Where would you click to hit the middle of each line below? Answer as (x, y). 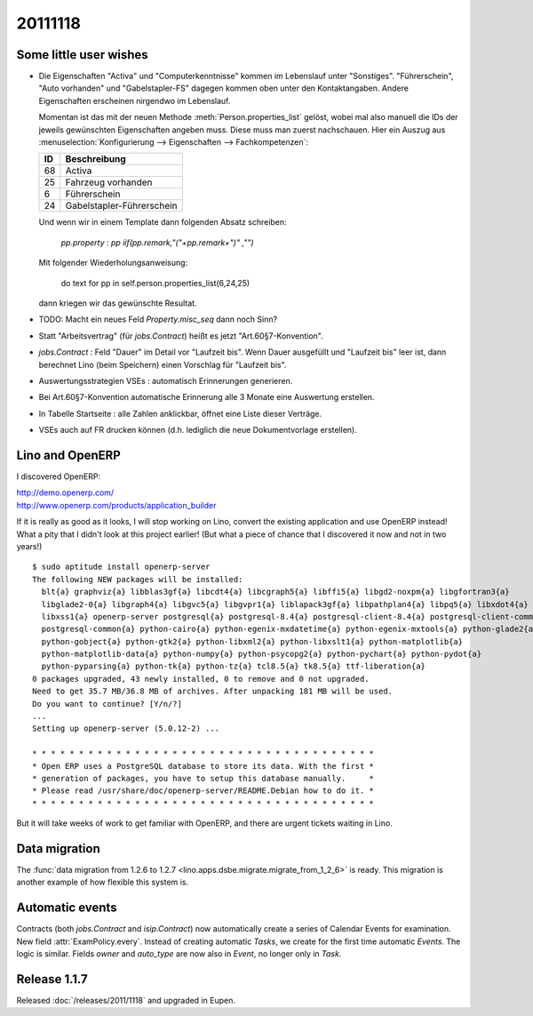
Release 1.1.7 (52, 979)
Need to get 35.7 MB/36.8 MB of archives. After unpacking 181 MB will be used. (213, 692)
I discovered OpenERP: (59, 476)
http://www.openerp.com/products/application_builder (116, 505)
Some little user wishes (82, 55)
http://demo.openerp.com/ (65, 492)
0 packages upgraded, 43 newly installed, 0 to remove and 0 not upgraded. (201, 679)
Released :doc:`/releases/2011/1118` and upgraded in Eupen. (126, 1001)
